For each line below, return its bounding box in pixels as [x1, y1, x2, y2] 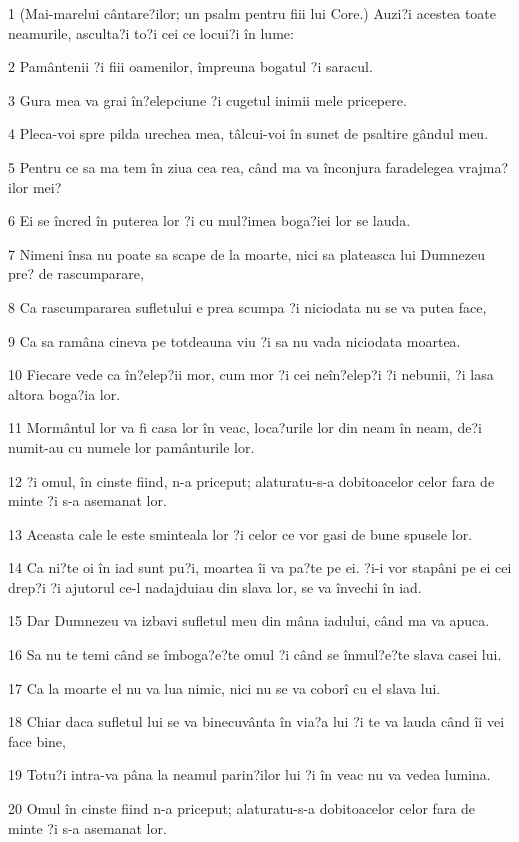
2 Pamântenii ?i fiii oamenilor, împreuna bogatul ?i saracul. [8, 56, 373, 77]
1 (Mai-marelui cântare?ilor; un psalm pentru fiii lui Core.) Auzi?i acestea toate [8, 3, 497, 23]
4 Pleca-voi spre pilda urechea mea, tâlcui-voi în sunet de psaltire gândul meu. [8, 123, 489, 144]
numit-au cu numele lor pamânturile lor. [8, 436, 255, 457]
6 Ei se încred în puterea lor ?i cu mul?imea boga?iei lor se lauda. [8, 210, 411, 231]
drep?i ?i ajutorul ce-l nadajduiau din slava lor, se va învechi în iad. [8, 576, 422, 597]
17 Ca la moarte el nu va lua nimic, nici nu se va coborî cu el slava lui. [8, 677, 441, 698]
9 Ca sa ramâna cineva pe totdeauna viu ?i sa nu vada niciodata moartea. [8, 330, 461, 351]
